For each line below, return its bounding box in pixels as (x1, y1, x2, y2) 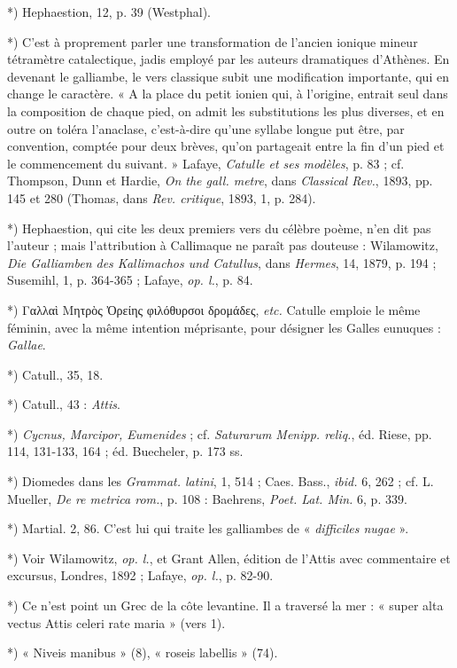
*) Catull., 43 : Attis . (7, 395, 120, 413)
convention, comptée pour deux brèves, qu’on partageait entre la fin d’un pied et (7, 137, 445, 155)
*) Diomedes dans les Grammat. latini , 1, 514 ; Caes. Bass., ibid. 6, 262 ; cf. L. (7, 472, 434, 491)
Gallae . (7, 335, 46, 354)
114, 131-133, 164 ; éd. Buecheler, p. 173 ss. (7, 442, 244, 460)
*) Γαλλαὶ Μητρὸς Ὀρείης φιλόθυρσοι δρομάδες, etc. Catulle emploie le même (7, 300, 421, 318)
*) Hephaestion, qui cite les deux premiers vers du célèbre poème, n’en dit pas (7, 218, 431, 237)
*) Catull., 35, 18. (7, 365, 104, 383)
